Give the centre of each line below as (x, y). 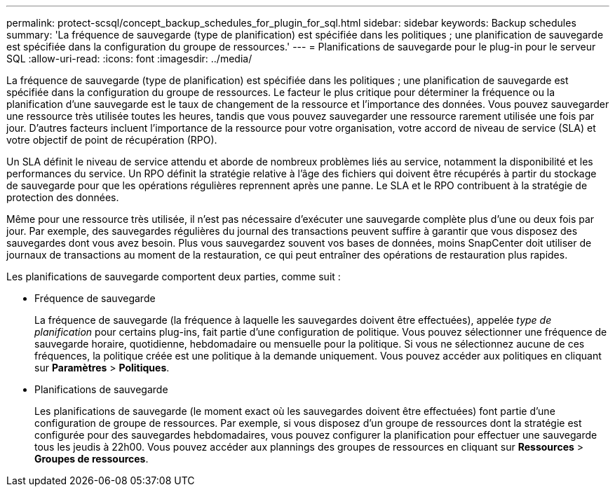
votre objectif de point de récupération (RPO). (112, 140)
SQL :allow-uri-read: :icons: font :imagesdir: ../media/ (129, 59)
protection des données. (63, 197)
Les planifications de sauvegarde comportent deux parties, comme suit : (174, 276)
